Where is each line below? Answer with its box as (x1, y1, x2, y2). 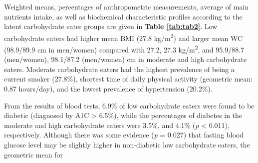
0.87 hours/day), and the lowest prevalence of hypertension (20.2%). (4, 83, 213, 94)
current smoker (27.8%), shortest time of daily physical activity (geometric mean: (4, 73, 253, 84)
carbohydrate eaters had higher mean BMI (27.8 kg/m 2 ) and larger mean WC (4, 31, 243, 43)
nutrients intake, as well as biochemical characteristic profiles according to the (4, 11, 243, 21)
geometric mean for (4, 149, 63, 159)
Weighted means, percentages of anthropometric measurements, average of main (4, 1, 249, 11)
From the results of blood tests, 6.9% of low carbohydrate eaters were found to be (4, 100, 255, 110)
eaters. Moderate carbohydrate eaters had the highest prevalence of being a (4, 63, 235, 74)
